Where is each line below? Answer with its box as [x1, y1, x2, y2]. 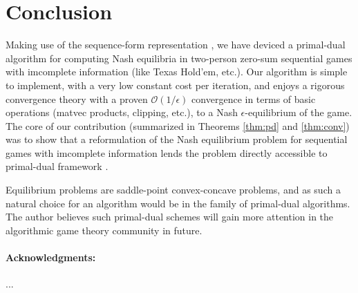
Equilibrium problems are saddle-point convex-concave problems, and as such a [6, 182, 341, 197]
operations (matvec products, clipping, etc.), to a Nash [6, 105, 238, 120]
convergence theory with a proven [6, 91, 148, 106]
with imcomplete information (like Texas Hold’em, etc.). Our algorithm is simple [6, 64, 348, 79]
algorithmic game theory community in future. [6, 223, 202, 237]
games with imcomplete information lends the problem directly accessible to [6, 145, 328, 160]
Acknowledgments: [6, 250, 96, 265]
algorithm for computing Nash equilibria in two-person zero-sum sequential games [6, 50, 352, 65]
